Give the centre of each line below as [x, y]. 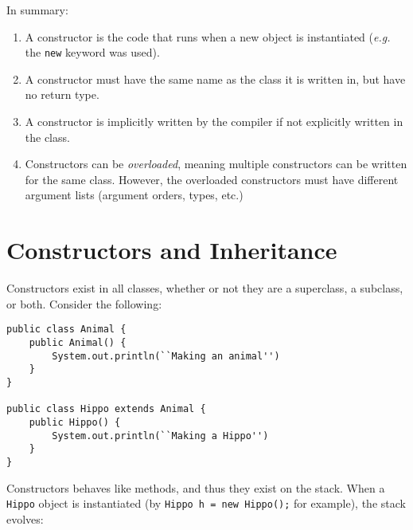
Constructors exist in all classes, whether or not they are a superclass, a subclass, [205, 288]
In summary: [37, 10]
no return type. [62, 94]
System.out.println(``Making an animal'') [166, 356]
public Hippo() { [75, 422]
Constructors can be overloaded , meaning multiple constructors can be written [216, 164]
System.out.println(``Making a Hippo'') [160, 436]
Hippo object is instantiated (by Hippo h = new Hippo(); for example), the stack [206, 503]
